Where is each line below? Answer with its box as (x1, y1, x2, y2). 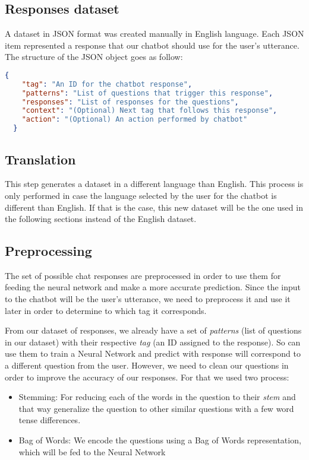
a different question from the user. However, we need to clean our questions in (5, 359, 289, 372)
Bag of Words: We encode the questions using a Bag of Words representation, (18, 434, 301, 446)
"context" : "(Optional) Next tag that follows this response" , (21, 106, 278, 115)
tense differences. (18, 414, 81, 426)
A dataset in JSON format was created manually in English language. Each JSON (5, 27, 304, 40)
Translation (5, 150, 76, 168)
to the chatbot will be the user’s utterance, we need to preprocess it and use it (5, 293, 291, 305)
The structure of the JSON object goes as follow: (5, 50, 183, 63)
